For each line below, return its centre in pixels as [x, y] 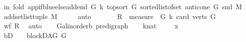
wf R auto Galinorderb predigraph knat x [91, 26]
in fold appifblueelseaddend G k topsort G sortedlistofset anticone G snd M [123, 6]
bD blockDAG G [35, 35]
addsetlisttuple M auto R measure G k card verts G [110, 16]
